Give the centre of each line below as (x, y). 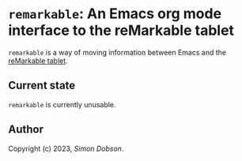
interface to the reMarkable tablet (121, 30)
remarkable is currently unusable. (62, 104)
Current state (42, 86)
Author (26, 130)
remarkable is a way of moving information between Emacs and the (117, 52)
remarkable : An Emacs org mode (115, 14)
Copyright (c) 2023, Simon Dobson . (66, 148)
